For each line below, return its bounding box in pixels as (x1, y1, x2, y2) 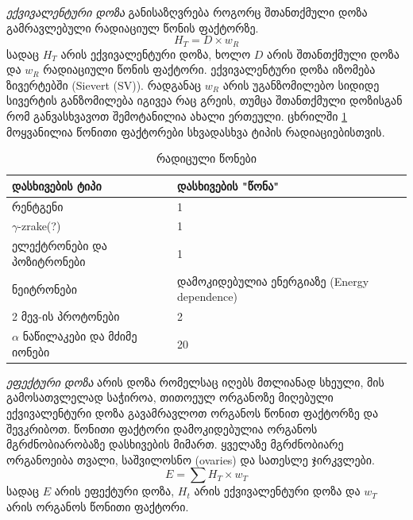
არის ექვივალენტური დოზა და (194, 483, 361, 499)
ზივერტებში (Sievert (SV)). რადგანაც (6, 76, 202, 93)
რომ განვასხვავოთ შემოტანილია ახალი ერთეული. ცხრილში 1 (6, 108, 348, 125)
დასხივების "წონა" (177, 177, 280, 194)
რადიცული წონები (156, 150, 257, 167)
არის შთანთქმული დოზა (267, 45, 399, 62)
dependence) (177, 288, 237, 305)
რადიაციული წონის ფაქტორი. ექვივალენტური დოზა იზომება (43, 61, 376, 78)
